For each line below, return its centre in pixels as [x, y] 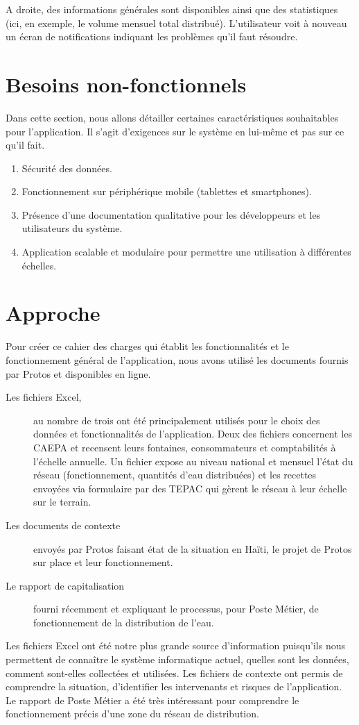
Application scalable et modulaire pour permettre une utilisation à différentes [186, 252]
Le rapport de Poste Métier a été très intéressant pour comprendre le [152, 700]
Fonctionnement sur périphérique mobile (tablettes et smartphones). [167, 191]
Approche [53, 313]
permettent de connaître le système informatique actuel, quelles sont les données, [177, 659]
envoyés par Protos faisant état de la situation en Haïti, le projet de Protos [193, 548]
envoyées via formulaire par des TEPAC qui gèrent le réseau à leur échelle [190, 488]
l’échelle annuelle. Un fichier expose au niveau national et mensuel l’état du [193, 461]
